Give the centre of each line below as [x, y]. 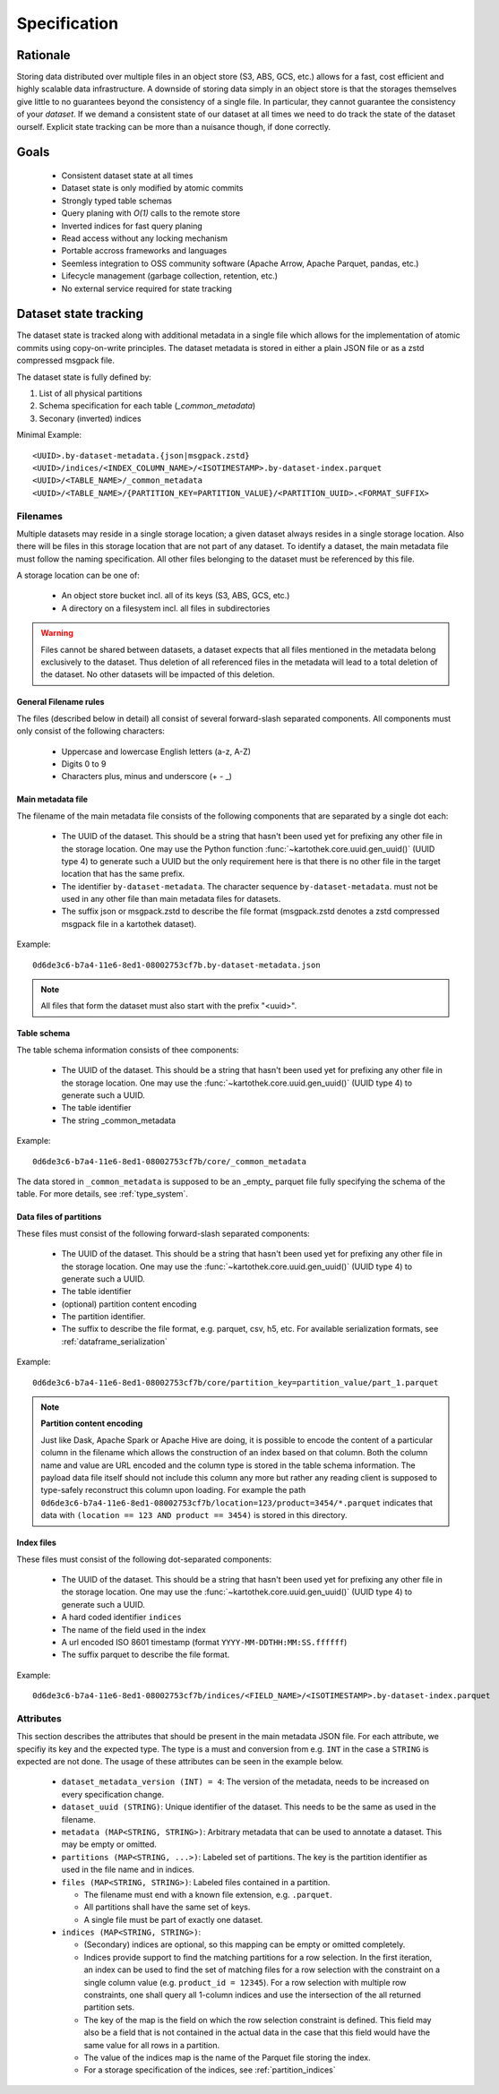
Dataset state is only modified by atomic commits [152, 188]
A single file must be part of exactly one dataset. [173, 1919]
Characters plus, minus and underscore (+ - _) [147, 777]
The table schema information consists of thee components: [128, 1050]
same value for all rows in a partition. [152, 2045]
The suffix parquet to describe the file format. [146, 1655]
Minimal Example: [49, 435]
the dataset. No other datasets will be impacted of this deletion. [158, 674]
